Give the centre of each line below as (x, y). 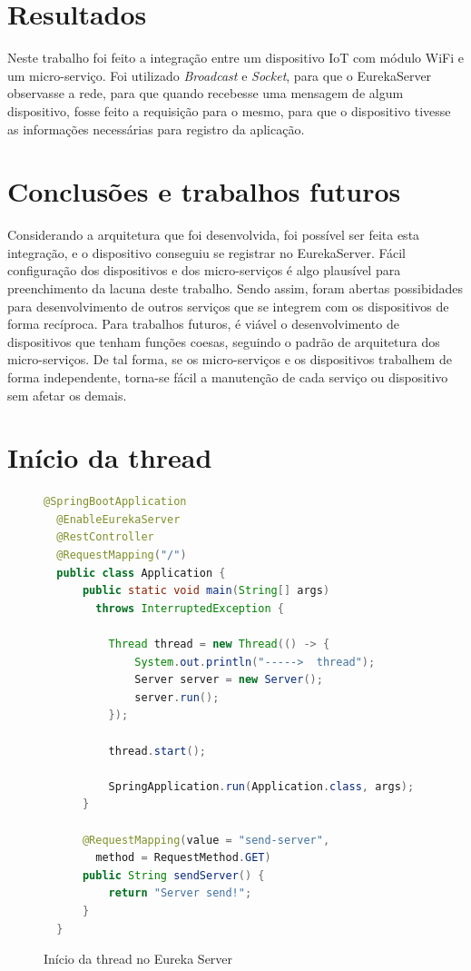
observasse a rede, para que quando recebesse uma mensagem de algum (206, 93)
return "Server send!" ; (180, 893)
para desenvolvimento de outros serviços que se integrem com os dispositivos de (228, 306)
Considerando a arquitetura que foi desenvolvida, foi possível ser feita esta (214, 235)
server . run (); (177, 697)
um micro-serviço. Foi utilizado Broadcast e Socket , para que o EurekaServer (220, 75)
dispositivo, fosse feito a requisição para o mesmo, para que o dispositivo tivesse (229, 110)
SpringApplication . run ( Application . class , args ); (261, 786)
